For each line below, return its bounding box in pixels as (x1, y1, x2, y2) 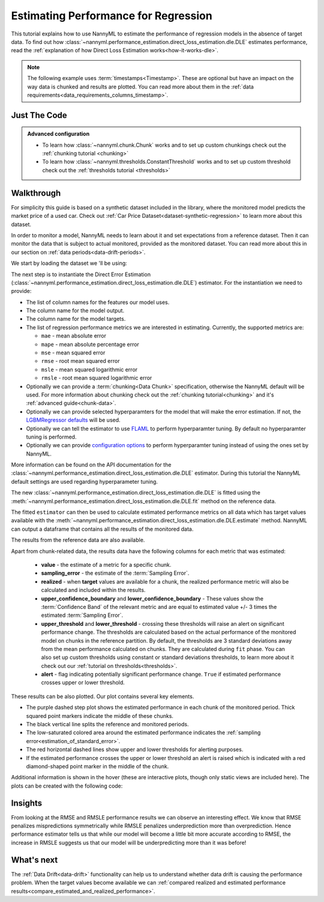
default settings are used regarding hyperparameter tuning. (11, 478, 158, 485)
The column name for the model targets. (26, 315, 126, 323)
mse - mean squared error (41, 349, 106, 356)
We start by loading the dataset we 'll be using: (11, 259, 127, 267)
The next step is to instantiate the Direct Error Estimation (11, 271, 151, 278)
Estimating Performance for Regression (11, 9, 212, 22)
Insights (11, 798, 43, 808)
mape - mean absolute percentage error (41, 341, 139, 348)
